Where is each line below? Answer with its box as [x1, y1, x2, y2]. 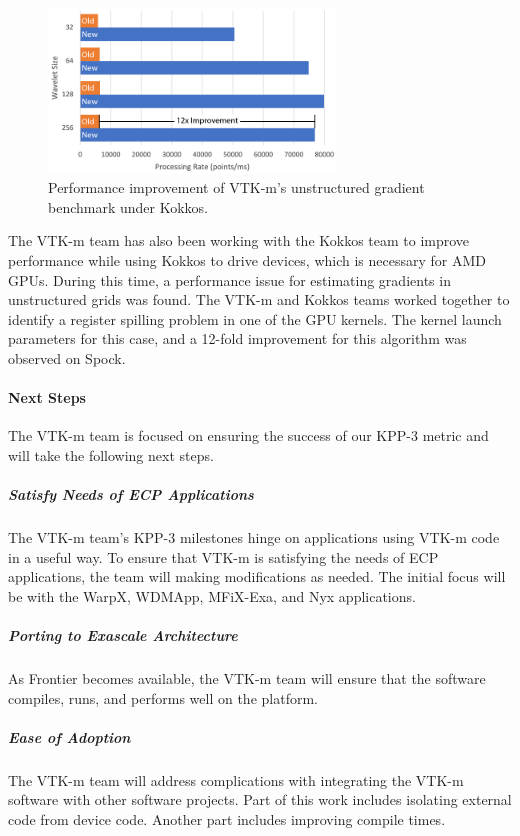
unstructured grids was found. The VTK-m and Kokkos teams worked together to [8, 289, 510, 310]
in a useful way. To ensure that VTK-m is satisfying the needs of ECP [8, 546, 439, 567]
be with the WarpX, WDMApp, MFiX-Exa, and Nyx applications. [8, 585, 416, 606]
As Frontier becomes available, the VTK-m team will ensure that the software [8, 668, 486, 689]
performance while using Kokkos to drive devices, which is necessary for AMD [8, 249, 486, 270]
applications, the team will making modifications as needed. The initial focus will [8, 566, 506, 587]
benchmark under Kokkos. [48, 196, 209, 217]
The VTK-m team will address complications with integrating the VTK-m [8, 769, 464, 790]
